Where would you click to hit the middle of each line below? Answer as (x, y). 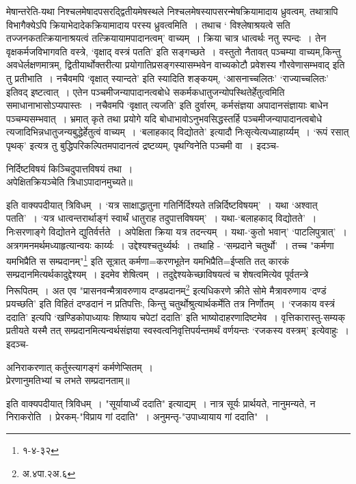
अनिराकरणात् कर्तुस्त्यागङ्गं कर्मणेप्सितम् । (80, 367)
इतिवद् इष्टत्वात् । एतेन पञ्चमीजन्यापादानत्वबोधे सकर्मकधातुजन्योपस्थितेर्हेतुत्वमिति (146, 91)
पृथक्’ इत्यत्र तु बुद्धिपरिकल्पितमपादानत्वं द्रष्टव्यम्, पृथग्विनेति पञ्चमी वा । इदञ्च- (143, 145)
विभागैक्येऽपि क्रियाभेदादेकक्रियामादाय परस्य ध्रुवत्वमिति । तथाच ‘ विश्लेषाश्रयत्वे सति (148, 24)
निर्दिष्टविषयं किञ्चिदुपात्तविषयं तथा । (70, 168)
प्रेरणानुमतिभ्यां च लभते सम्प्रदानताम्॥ (68, 380)
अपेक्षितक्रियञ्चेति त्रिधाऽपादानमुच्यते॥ (69, 182)
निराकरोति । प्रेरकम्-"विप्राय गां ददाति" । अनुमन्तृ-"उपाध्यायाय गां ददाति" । (138, 417)
